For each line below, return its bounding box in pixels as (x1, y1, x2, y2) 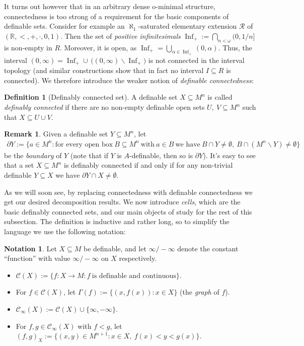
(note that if (70, 150, 108, 160)
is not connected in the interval (148, 54, 245, 65)
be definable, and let (84, 243, 146, 253)
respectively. (119, 253, 157, 263)
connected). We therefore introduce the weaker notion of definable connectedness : (4, 75, 254, 85)
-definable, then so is (129, 150, 193, 160)
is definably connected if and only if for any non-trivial (64, 160, 233, 170)
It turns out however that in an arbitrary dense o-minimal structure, (4, 1, 215, 11)
